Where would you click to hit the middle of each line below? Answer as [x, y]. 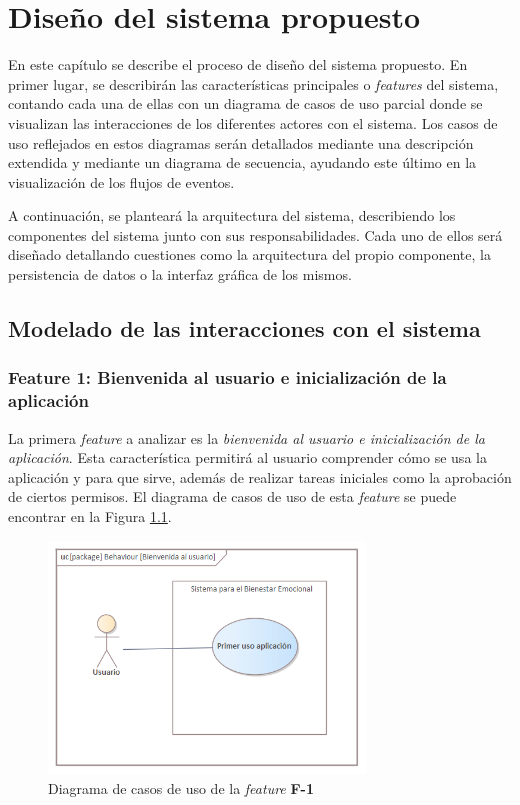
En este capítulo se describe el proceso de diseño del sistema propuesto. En [238, 64]
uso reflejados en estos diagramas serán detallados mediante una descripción [241, 142]
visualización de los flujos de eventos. [121, 181]
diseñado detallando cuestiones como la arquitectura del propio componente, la [249, 254]
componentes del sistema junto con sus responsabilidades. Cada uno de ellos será [255, 234]
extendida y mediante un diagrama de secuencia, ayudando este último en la [242, 162]
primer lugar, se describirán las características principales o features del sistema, [253, 83]
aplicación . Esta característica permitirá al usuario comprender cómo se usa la [247, 457]
